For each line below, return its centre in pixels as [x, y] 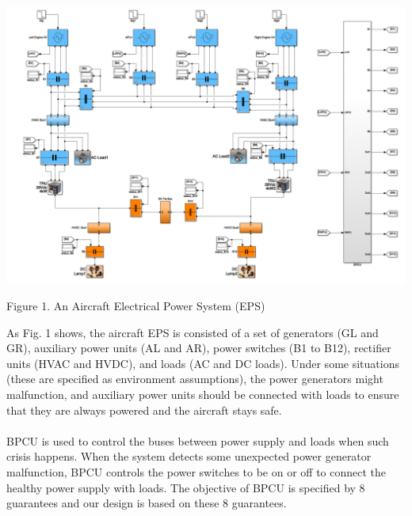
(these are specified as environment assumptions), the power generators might [195, 379]
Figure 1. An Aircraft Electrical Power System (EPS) [136, 306]
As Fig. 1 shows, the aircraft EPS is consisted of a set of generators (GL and [193, 332]
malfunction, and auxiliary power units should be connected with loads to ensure [203, 394]
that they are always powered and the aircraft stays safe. [144, 410]
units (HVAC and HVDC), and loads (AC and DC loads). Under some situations [203, 363]
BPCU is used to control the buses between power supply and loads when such [198, 440]
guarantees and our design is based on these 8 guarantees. [147, 503]
